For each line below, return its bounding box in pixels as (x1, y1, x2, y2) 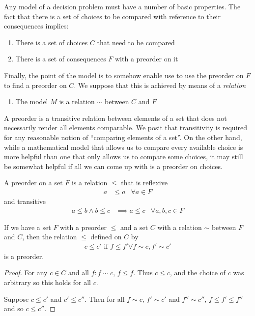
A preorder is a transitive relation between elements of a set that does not (4, 113, 227, 123)
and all (68, 267, 89, 278)
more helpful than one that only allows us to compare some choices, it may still (4, 151, 243, 162)
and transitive (4, 196, 46, 206)
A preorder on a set (4, 177, 63, 188)
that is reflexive (121, 177, 168, 188)
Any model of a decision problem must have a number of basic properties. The (4, 1, 241, 11)
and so (4, 303, 24, 314)
